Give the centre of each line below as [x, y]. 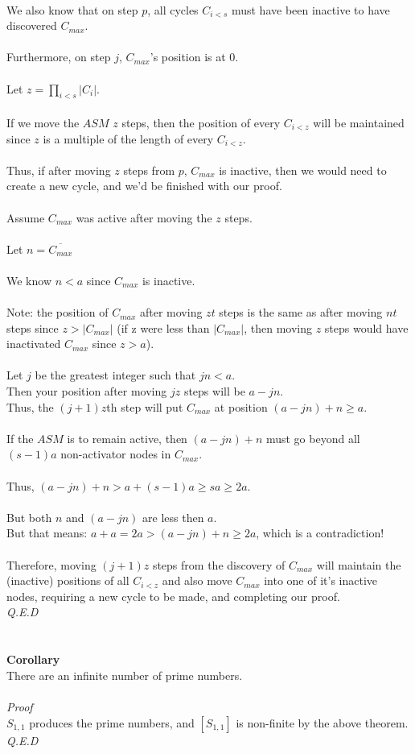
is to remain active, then [127, 438]
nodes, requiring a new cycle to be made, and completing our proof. [173, 596]
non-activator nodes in [116, 454]
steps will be [214, 391]
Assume [26, 217]
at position [241, 406]
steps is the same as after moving [301, 312]
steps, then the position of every [201, 122]
